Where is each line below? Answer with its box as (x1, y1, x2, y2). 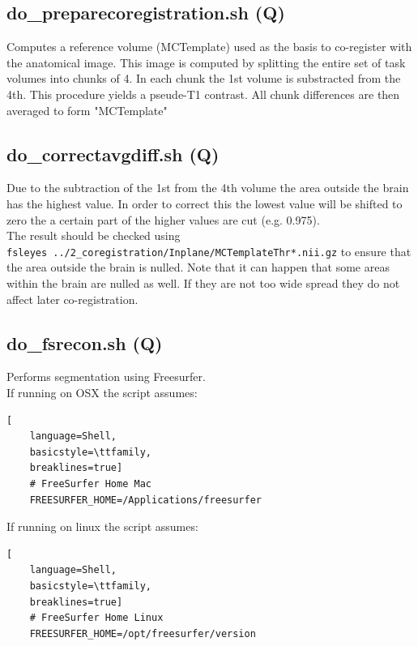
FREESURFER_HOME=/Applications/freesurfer (29, 494, 262, 506)
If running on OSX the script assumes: (6, 383, 198, 400)
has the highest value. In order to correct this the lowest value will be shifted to (6, 195, 403, 212)
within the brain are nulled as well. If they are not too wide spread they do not (6, 275, 400, 291)
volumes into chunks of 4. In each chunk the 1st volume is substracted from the (6, 70, 401, 87)
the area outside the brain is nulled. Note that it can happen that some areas (6, 259, 390, 276)
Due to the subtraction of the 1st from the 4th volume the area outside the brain (6, 179, 409, 196)
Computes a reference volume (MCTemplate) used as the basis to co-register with (6, 38, 412, 55)
